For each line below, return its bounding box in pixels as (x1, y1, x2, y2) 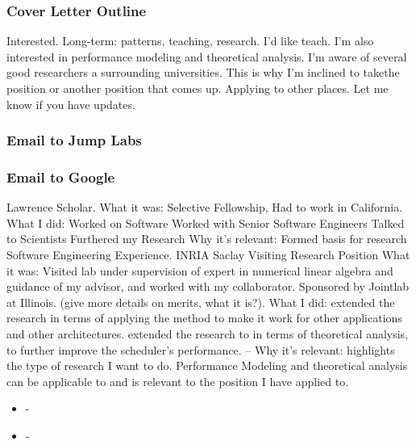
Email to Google (6, 166, 115, 187)
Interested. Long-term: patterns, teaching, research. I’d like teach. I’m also (6, 32, 374, 49)
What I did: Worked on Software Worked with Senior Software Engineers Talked (6, 214, 405, 231)
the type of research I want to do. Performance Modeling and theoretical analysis (6, 357, 408, 374)
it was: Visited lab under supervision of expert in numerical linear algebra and (6, 262, 393, 279)
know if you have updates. (6, 95, 135, 112)
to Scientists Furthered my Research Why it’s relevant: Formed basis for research (6, 230, 407, 247)
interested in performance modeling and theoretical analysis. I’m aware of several (6, 48, 407, 65)
